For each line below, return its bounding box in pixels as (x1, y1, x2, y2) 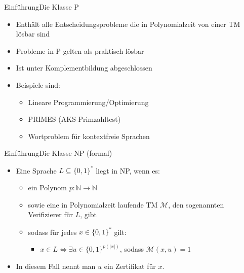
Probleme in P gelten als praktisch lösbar (16, 45, 144, 56)
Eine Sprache (16, 165, 57, 176)
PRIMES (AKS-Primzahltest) (28, 114, 121, 124)
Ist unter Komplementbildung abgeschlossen (16, 62, 152, 73)
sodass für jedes (28, 226, 77, 237)
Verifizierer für (28, 209, 73, 220)
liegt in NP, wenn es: (96, 165, 160, 176)
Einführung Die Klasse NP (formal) (4, 148, 112, 158)
